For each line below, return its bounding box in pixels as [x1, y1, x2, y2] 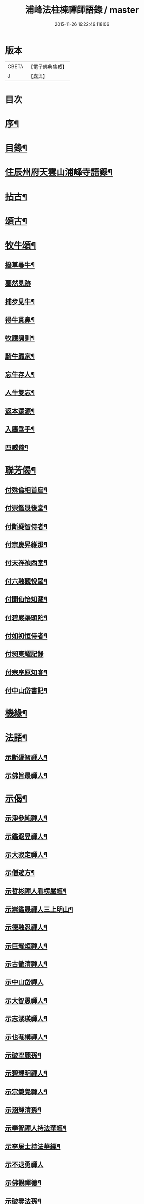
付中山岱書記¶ [5, 686, 48, 695]
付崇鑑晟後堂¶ [5, 504, 48, 512]
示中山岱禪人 [5, 978, 44, 986]
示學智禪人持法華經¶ [5, 1124, 67, 1132]
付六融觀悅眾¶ [5, 577, 48, 585]
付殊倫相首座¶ [5, 486, 48, 494]
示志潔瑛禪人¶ [5, 1015, 48, 1023]
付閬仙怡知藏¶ [5, 595, 48, 604]
